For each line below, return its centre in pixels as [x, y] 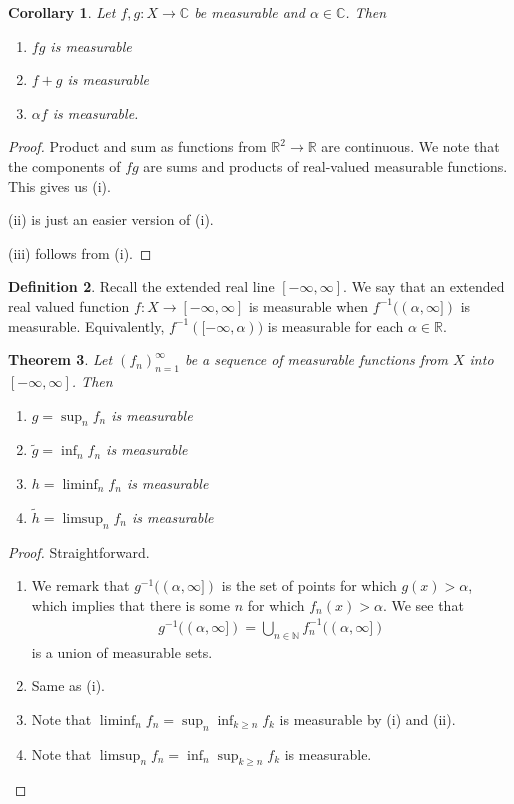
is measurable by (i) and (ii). [367, 718]
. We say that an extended [424, 286]
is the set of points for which [309, 585]
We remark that [80, 585]
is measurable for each [335, 325]
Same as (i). [68, 685]
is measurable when [308, 305]
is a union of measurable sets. [122, 651]
